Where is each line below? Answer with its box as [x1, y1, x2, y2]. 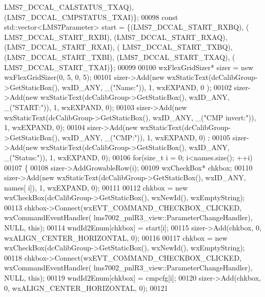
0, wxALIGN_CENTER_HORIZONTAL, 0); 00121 [4, 282, 168, 293]
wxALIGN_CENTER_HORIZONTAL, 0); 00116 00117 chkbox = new [4, 232, 228, 243]
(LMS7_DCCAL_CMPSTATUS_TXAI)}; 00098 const [4, 11, 178, 22]
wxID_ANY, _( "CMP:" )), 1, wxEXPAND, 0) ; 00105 [62, 132, 231, 142]
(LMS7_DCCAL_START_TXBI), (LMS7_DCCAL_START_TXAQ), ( [4, 51, 235, 62]
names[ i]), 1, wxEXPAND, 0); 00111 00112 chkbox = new [4, 182, 188, 193]
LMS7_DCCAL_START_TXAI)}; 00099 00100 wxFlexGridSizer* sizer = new [4, 61, 254, 72]
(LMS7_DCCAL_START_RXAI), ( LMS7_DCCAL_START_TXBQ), [4, 41, 233, 52]
